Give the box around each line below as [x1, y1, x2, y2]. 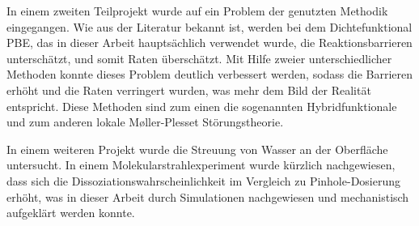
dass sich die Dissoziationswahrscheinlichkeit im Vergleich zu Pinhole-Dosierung [6, 172, 401, 189]
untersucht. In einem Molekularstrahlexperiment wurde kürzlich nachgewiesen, [6, 156, 396, 173]
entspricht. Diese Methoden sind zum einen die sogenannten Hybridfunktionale [6, 97, 397, 114]
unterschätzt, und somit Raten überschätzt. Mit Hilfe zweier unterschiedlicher [6, 49, 392, 66]
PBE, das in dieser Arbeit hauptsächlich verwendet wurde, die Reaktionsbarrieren [6, 34, 413, 51]
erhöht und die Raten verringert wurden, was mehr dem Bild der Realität [6, 81, 371, 98]
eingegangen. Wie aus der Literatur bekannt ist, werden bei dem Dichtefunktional [6, 18, 413, 35]
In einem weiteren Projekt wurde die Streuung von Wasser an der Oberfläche [6, 140, 388, 157]
